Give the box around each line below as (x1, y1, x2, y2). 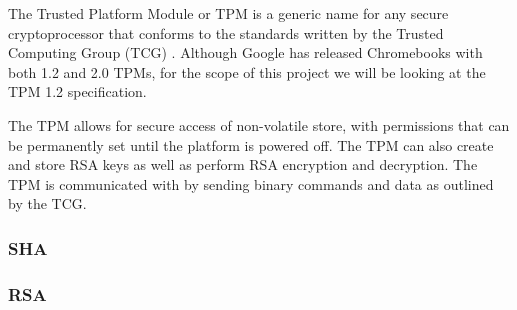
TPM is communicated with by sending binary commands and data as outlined (8, 173, 494, 194)
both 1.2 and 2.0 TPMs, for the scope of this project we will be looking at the (8, 61, 486, 82)
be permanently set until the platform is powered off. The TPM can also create (8, 134, 494, 155)
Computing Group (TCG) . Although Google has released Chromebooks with (8, 42, 483, 63)
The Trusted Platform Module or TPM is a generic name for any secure (8, 3, 449, 23)
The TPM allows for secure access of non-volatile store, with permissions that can (8, 114, 510, 135)
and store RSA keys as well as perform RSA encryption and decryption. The (8, 154, 478, 175)
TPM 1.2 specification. (8, 81, 147, 102)
